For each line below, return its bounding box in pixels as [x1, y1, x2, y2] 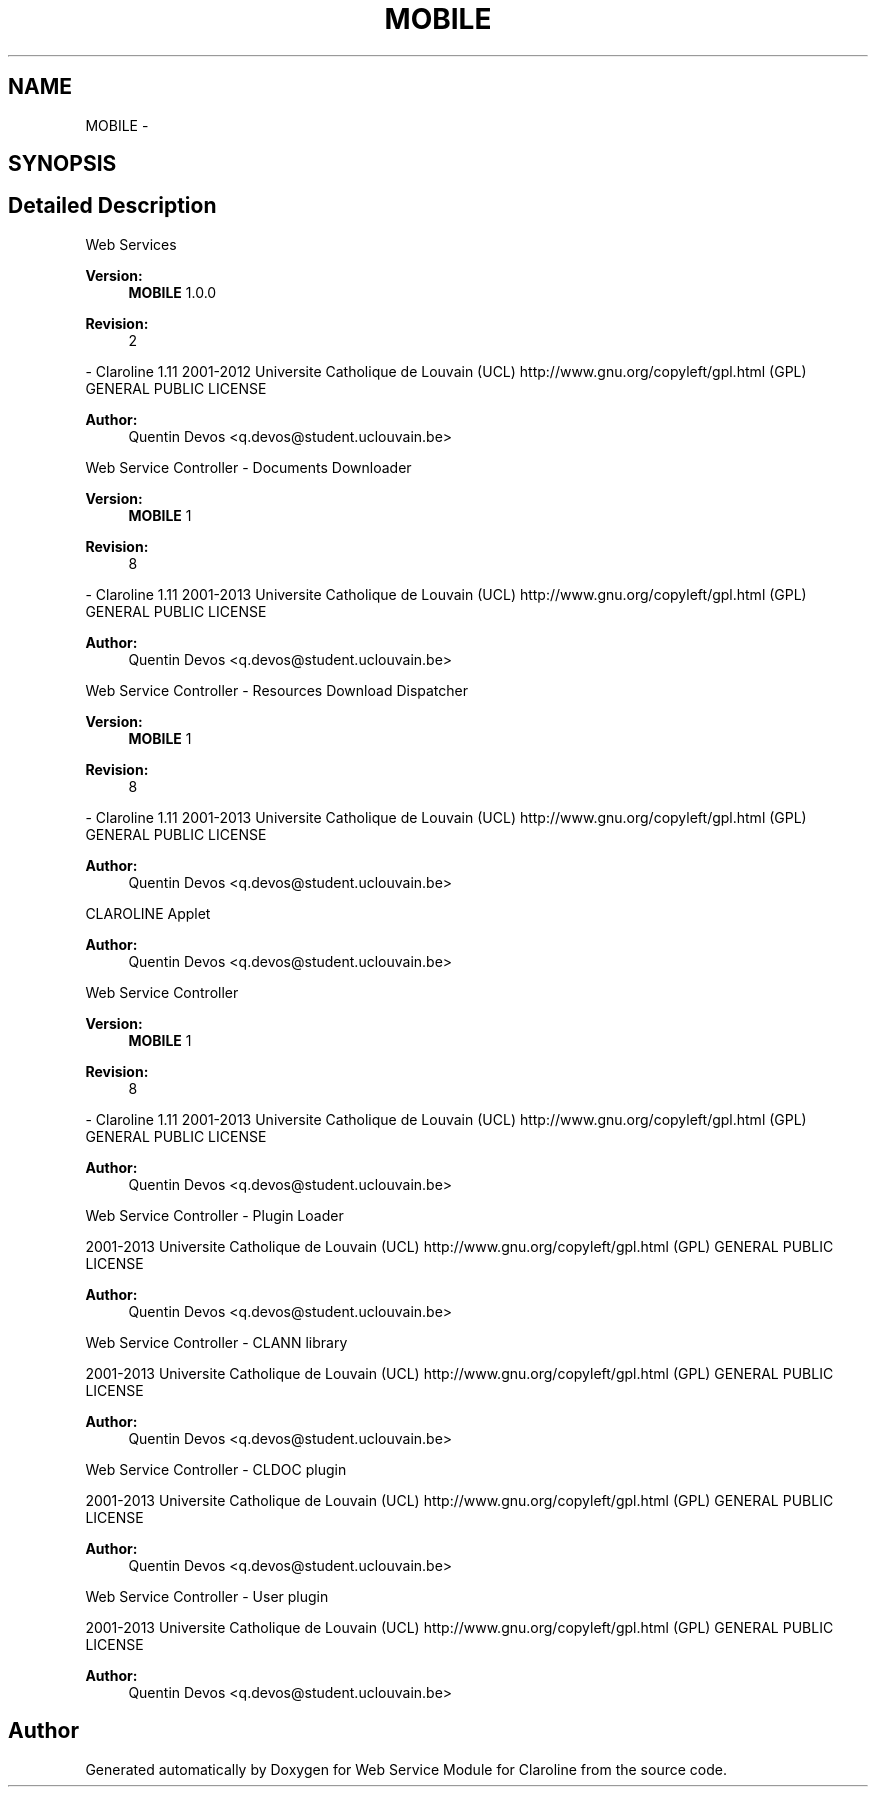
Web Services [85, 235, 177, 253]
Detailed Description [8, 193, 217, 219]
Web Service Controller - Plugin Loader [85, 1206, 344, 1224]
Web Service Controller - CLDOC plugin [85, 1460, 347, 1478]
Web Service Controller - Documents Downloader [85, 458, 412, 476]
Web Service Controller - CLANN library [85, 1333, 348, 1351]
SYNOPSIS [8, 151, 117, 177]
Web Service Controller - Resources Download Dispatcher [85, 681, 468, 699]
